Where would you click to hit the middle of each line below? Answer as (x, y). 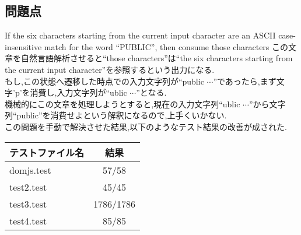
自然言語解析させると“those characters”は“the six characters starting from (157, 58)
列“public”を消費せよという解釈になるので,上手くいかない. (116, 115)
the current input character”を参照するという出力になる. (110, 69)
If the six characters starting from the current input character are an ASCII (140, 35)
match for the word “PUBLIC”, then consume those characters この (166, 46)
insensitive (23, 46)
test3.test (28, 204)
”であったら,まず (245, 81)
